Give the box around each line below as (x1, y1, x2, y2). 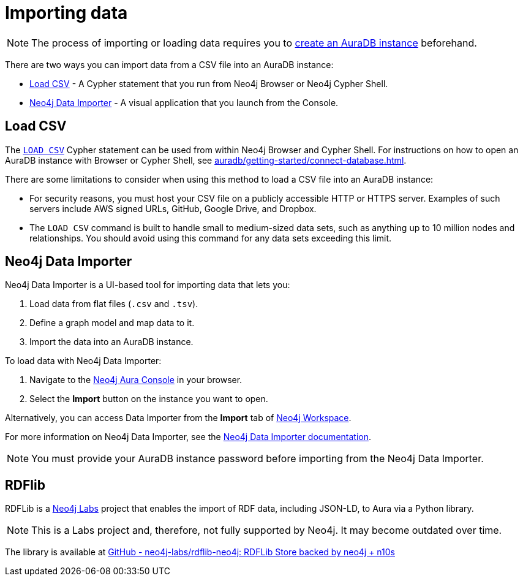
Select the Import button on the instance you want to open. (29, 393, 268, 404)
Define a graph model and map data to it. (29, 317, 195, 328)
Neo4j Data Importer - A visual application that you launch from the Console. (29, 97, 339, 108)
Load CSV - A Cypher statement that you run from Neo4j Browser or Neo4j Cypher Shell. (29, 78, 388, 89)
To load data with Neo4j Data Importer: (5, 355, 162, 366)
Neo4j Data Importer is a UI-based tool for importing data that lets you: (5, 279, 290, 290)
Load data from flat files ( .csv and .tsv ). (29, 298, 198, 309)
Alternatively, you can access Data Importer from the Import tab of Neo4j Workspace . (5, 412, 352, 423)
